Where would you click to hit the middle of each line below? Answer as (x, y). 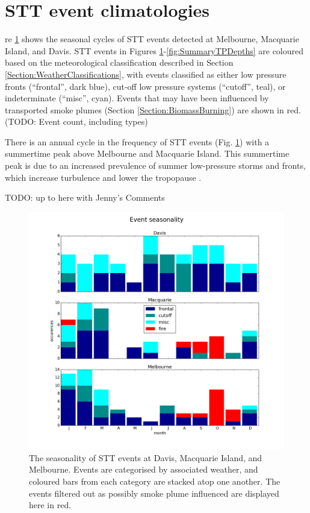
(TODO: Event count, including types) (76, 121)
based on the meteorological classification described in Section (119, 62)
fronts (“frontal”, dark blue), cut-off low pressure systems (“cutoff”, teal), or (145, 86)
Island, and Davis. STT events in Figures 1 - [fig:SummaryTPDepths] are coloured (154, 50)
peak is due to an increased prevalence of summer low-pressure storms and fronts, (155, 165)
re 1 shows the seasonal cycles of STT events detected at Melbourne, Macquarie (152, 39)
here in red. (50, 505)
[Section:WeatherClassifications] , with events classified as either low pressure (146, 74)
